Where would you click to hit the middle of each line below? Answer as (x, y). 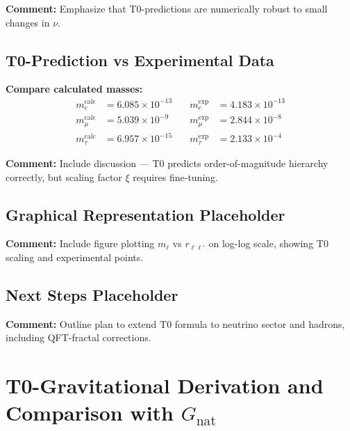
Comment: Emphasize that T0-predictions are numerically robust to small (167, 8)
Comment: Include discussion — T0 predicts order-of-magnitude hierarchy (167, 163)
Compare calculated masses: (74, 89)
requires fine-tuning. (175, 177)
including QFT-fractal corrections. (78, 337)
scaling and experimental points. (75, 257)
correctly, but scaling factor (64, 177)
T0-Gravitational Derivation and (165, 385)
